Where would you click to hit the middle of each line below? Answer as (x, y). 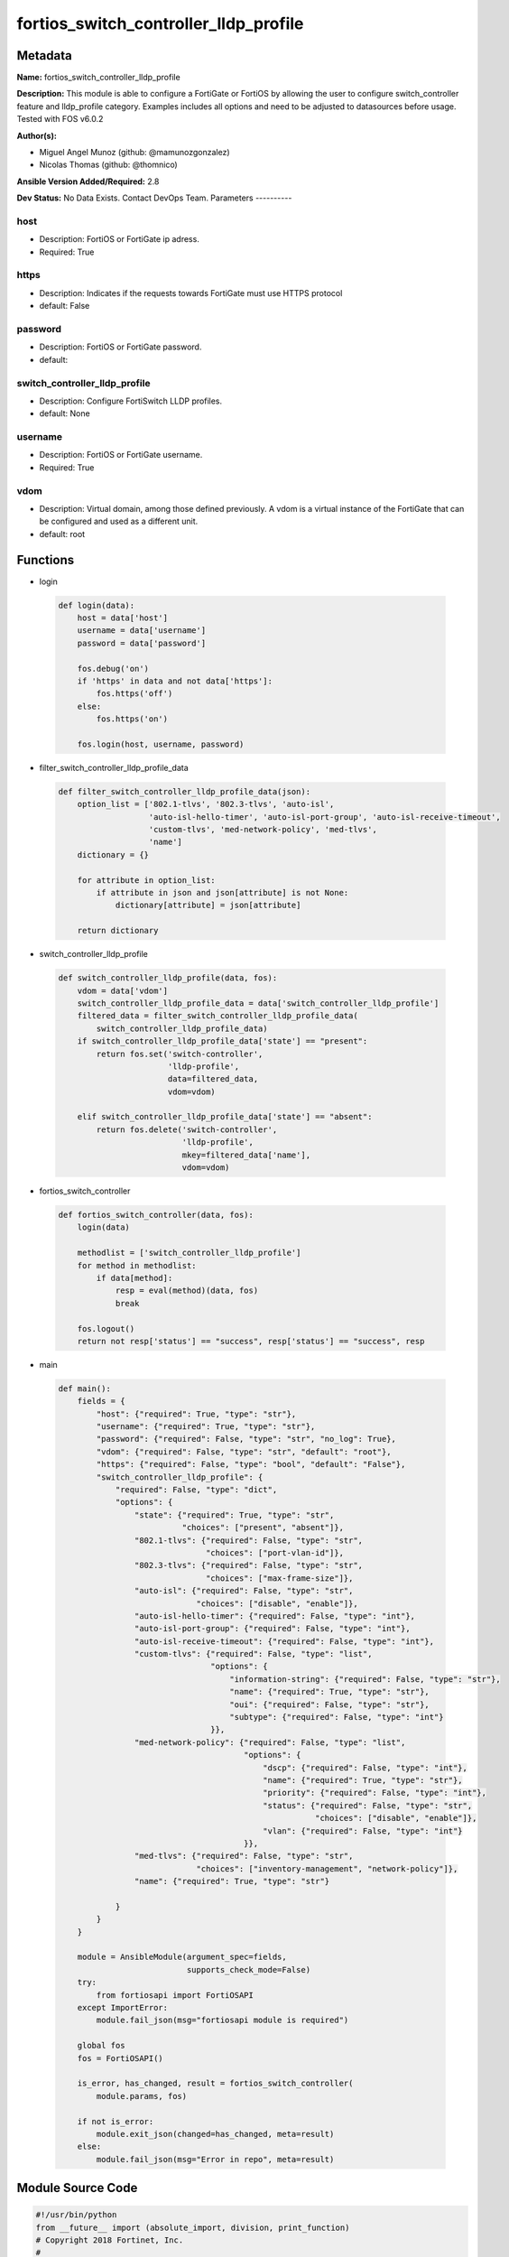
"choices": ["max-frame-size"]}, (279, 1578)
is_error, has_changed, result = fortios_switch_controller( (215, 2084)
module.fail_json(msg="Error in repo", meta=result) (215, 2159)
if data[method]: (134, 1278)
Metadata (44, 56)
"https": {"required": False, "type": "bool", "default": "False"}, (251, 1464)
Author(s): (37, 135)
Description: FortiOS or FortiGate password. (120, 347)
